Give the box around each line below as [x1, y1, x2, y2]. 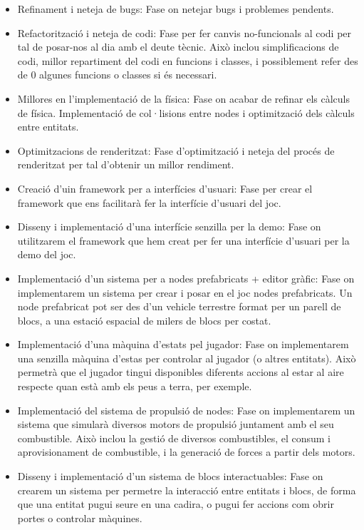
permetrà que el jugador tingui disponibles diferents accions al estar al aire [17, 365, 344, 379]
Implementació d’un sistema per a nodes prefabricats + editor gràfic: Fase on [17, 270, 355, 285]
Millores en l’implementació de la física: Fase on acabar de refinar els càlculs [17, 91, 350, 106]
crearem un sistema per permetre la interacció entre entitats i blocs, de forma [17, 482, 356, 497]
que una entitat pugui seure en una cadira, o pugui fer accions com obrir [17, 496, 334, 511]
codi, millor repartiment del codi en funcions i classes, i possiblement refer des [17, 53, 358, 68]
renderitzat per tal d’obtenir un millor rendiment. [17, 157, 234, 172]
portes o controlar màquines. [17, 510, 142, 525]
